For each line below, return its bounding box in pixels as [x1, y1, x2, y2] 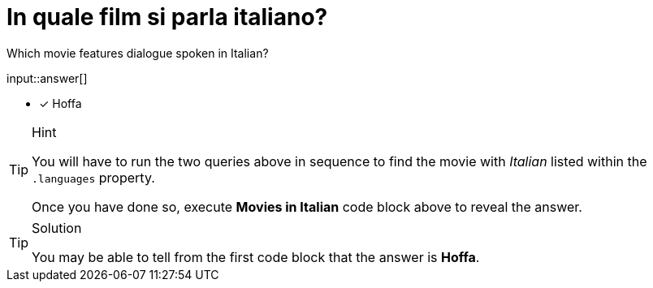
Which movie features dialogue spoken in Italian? [6, 45, 269, 60]
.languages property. [32, 169, 155, 186]
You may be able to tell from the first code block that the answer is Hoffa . [32, 248, 480, 265]
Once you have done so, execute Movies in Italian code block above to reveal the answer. [32, 198, 582, 215]
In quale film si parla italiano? [6, 3, 328, 31]
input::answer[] [6, 71, 88, 85]
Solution [32, 219, 82, 236]
